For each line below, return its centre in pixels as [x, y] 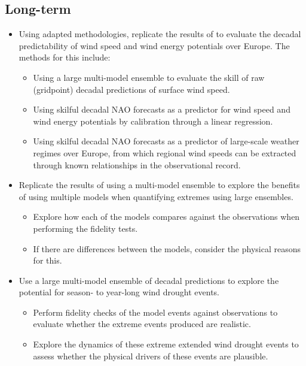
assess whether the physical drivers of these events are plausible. [151, 356]
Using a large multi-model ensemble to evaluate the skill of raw [149, 77]
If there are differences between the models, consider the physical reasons [167, 248]
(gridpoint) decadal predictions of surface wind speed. [131, 89]
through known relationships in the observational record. [137, 164]
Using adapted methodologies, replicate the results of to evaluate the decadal [160, 34]
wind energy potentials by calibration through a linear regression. [153, 121]
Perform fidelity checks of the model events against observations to [155, 312]
